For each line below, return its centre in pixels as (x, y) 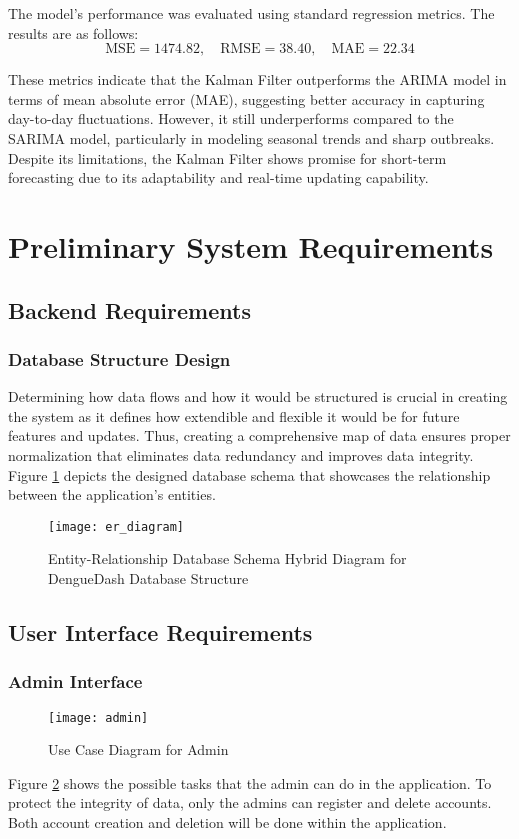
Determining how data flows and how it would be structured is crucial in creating (258, 396)
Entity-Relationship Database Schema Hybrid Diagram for (227, 558)
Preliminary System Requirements (251, 245)
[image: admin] (98, 717)
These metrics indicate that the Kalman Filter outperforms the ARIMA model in (257, 79)
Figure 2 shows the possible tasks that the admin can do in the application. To (250, 782)
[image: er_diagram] (116, 526)
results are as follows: (73, 32)
